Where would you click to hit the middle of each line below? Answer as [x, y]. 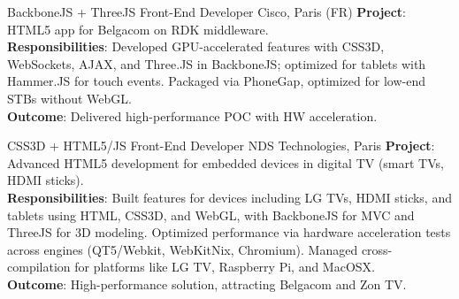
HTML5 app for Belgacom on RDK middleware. [138, 29]
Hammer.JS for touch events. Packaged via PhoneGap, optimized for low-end [216, 81]
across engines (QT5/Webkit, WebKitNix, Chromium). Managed [183, 249]
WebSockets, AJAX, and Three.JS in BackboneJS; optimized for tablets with [217, 63]
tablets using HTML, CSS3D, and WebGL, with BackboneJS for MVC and [211, 215]
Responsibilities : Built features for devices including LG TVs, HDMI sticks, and [229, 197]
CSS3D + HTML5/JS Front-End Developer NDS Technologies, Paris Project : [221, 146]
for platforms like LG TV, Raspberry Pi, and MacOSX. [225, 267]
